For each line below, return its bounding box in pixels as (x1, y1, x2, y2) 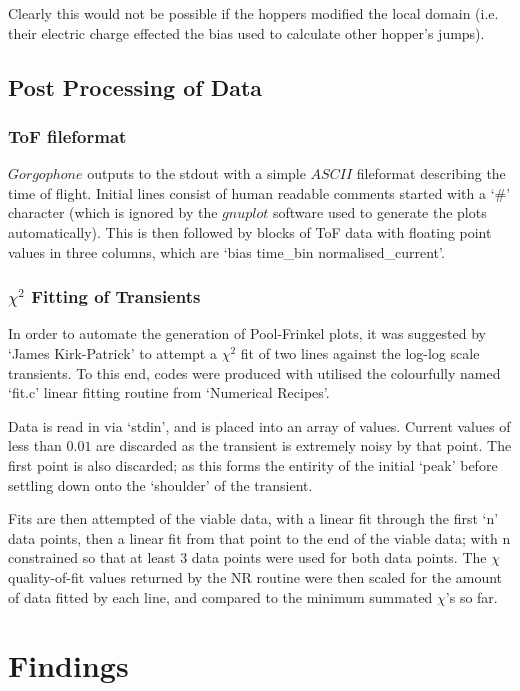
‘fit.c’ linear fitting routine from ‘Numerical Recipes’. (8, 382, 330, 403)
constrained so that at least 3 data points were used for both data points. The (8, 547, 487, 568)
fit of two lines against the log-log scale (240, 342, 480, 363)
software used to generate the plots (272, 202, 487, 223)
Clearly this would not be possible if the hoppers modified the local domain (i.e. (8, 3, 499, 23)
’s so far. (445, 586, 498, 607)
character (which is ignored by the (8, 202, 218, 223)
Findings (8, 645, 129, 686)
